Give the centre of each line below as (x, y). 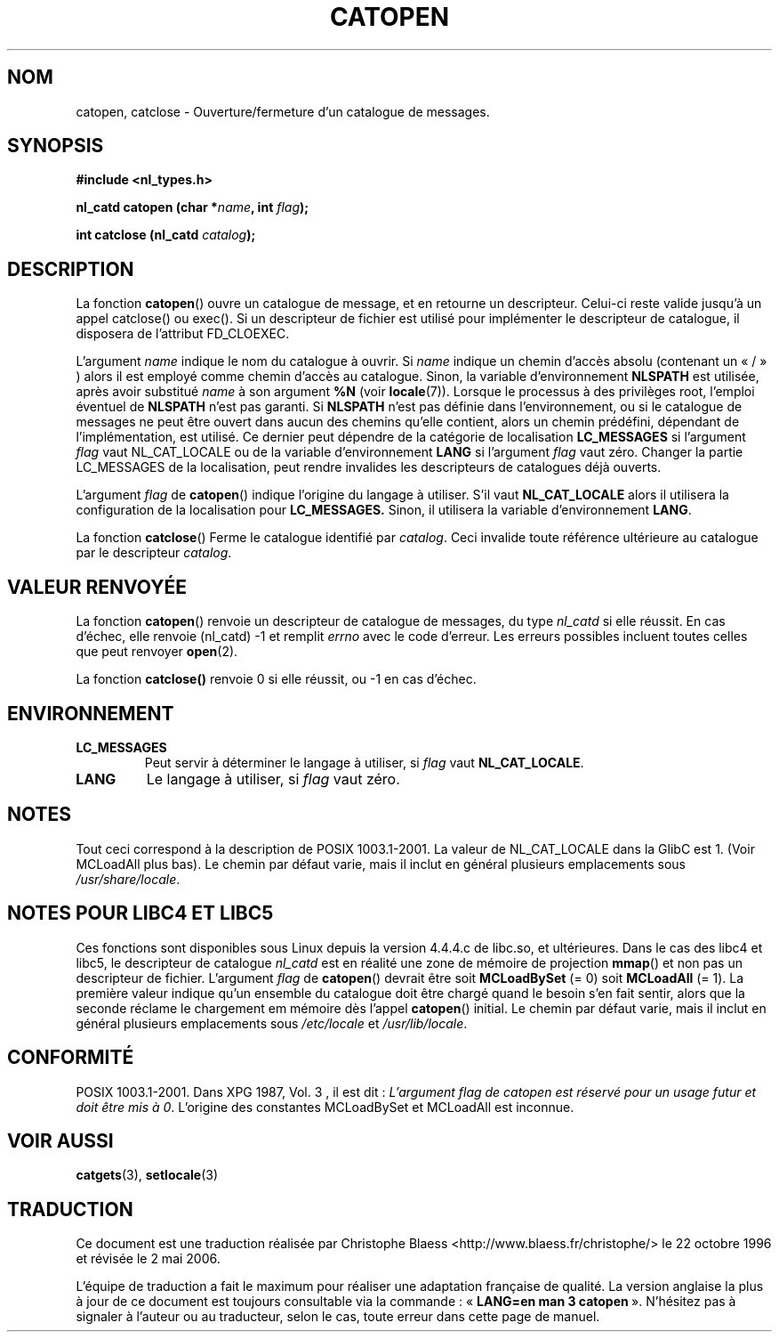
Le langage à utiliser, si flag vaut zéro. (273, 779)
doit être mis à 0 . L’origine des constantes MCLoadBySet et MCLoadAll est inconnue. (325, 1107)
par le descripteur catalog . (154, 553)
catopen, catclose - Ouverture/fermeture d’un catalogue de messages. (283, 111)
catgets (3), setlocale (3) (147, 1175)
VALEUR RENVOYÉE (97, 587)
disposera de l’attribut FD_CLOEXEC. (183, 334)
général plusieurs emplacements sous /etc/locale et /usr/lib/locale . (272, 1023)
